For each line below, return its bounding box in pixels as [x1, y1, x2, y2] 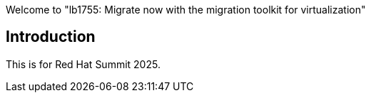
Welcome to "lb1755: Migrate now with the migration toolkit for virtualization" [6, 4, 366, 16]
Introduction [6, 28, 96, 46]
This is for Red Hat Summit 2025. [6, 58, 161, 70]
